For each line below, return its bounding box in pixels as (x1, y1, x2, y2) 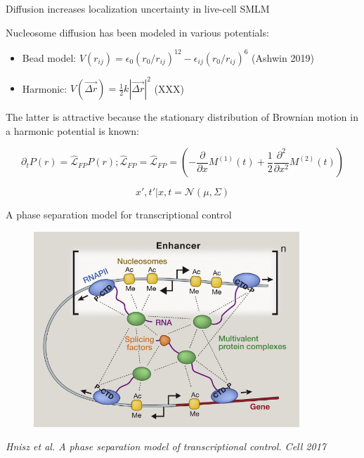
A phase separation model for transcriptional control (6, 207, 232, 222)
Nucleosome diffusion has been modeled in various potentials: (6, 25, 269, 39)
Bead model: (22, 50, 77, 65)
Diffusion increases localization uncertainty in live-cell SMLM (6, 1, 270, 15)
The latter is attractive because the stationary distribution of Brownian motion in (6, 110, 358, 124)
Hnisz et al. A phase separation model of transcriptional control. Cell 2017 (6, 439, 326, 454)
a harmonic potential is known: (6, 123, 139, 138)
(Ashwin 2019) (252, 50, 314, 65)
